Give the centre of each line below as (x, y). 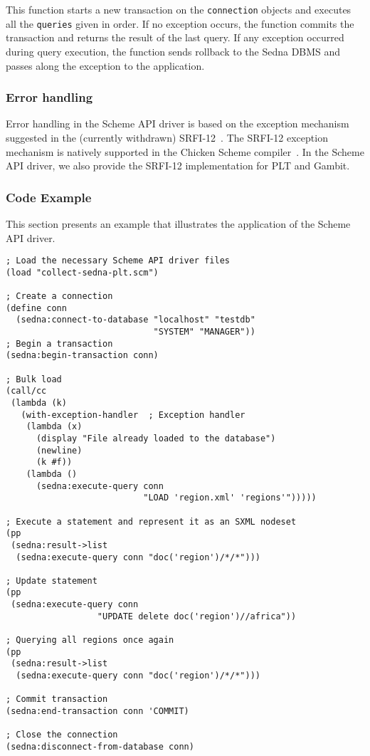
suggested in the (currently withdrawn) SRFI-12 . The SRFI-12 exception (167, 137)
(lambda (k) (39, 403)
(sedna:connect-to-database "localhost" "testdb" (136, 320)
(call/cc (26, 391)
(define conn (36, 308)
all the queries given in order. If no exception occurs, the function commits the (180, 23)
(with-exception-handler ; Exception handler (133, 415)
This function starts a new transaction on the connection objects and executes (179, 9)
